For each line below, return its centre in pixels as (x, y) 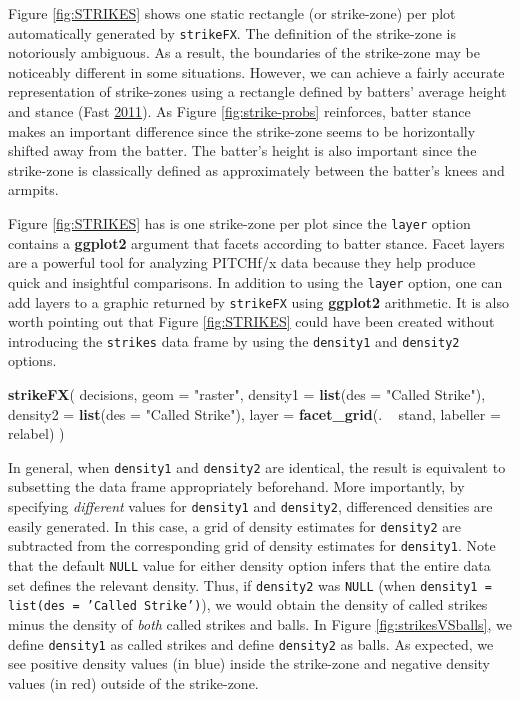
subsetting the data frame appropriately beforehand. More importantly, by (236, 486)
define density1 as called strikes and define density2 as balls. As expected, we (251, 643)
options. (32, 360)
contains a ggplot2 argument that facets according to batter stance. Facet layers (256, 242)
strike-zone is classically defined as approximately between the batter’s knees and (256, 169)
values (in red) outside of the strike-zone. (133, 682)
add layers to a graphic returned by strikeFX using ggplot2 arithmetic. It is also (258, 301)
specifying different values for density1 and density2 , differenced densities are (250, 506)
